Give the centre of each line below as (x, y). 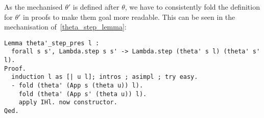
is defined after (96, 7)
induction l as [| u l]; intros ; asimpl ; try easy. (105, 77)
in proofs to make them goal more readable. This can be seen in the (129, 17)
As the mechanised (33, 7)
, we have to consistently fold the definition (192, 7)
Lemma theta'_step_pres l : (52, 43)
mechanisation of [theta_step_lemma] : (65, 27)
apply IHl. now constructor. (68, 102)
